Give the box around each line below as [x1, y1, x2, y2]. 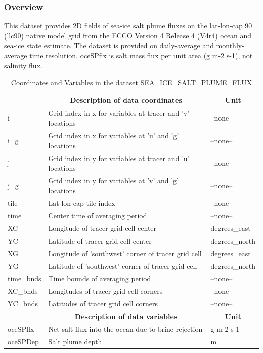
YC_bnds [8, 298, 38, 309]
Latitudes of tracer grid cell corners [48, 298, 158, 309]
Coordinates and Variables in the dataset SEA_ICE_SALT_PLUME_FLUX [11, 77, 252, 88]
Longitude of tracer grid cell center [48, 223, 157, 233]
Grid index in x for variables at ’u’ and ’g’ [48, 130, 179, 141]
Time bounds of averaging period [48, 273, 151, 284]
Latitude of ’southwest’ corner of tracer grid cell [48, 260, 197, 271]
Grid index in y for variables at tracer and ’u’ [48, 152, 190, 163]
